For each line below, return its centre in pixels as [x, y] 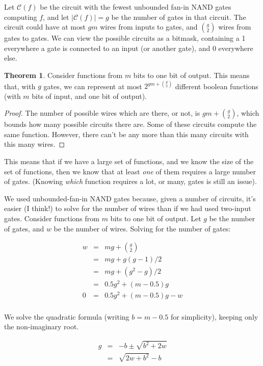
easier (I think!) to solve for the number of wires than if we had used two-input [128, 208]
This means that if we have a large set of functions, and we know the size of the [129, 161]
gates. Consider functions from [52, 218]
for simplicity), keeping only [214, 316]
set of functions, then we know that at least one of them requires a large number [130, 171]
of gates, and [24, 228]
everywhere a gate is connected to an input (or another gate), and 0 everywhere [129, 48]
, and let [56, 17]
